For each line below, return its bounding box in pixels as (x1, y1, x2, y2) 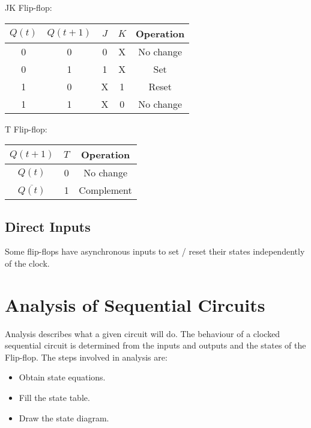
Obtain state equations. (19, 371, 106, 383)
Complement (79, 183, 132, 197)
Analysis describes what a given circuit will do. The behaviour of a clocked (5, 327, 280, 340)
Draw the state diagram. (19, 411, 109, 424)
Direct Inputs (5, 217, 91, 235)
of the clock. (5, 256, 50, 269)
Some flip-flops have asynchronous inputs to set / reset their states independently (5, 245, 305, 258)
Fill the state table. (19, 391, 90, 404)
